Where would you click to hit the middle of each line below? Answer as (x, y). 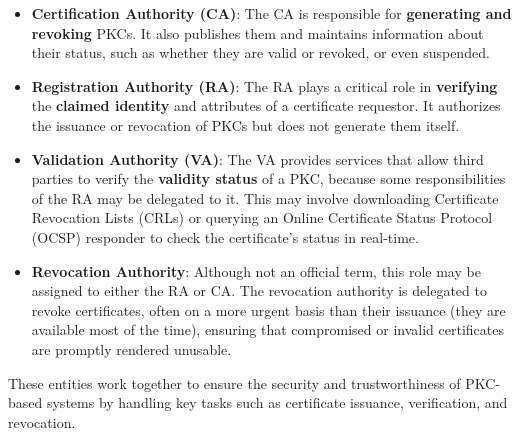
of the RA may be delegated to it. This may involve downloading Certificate (265, 197)
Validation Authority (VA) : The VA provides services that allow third (257, 158)
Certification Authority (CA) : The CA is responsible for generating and (271, 13)
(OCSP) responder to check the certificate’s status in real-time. (225, 236)
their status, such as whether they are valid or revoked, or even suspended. (260, 52)
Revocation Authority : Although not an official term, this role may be (256, 270)
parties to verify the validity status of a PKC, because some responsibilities (268, 178)
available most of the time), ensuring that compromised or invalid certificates (267, 329)
